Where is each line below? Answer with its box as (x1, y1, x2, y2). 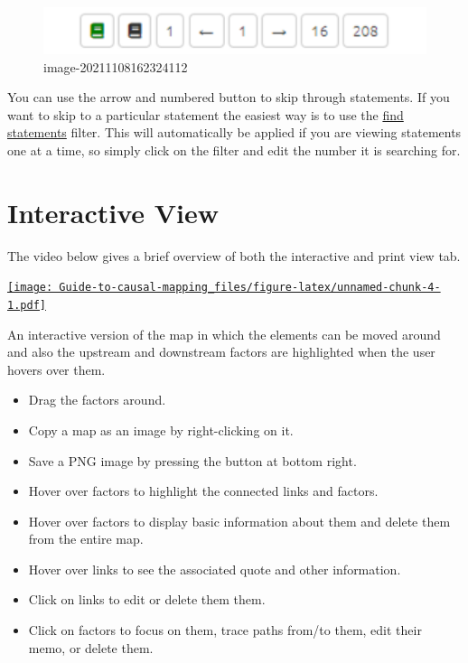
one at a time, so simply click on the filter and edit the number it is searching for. (7, 140, 461, 159)
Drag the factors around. (28, 390, 166, 409)
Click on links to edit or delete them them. (28, 590, 266, 609)
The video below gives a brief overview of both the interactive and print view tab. (7, 246, 461, 265)
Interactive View (7, 193, 220, 230)
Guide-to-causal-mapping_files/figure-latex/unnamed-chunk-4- (59, 281, 441, 294)
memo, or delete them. (28, 638, 154, 657)
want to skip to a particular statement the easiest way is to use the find (7, 105, 404, 124)
